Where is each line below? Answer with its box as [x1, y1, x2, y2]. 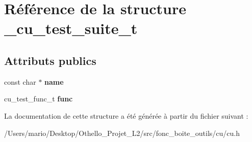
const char [4, 76, 36, 87]
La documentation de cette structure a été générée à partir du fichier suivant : [4, 110, 248, 121]
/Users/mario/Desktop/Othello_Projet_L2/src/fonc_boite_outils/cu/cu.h [4, 127, 240, 138]
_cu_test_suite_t [4, 18, 138, 39]
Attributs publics [4, 52, 96, 68]
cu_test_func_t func [4, 93, 73, 104]
